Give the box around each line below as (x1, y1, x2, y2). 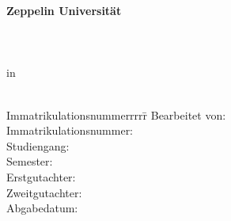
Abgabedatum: (6, 200, 78, 216)
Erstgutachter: (6, 168, 76, 185)
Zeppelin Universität (6, 2, 122, 18)
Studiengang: (6, 137, 70, 154)
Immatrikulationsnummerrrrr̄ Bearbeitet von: (6, 106, 226, 123)
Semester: (6, 153, 53, 170)
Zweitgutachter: (6, 184, 82, 200)
